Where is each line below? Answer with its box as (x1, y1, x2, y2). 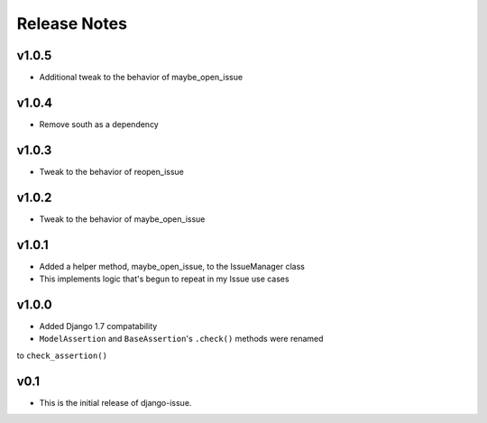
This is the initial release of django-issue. (39, 397, 192, 408)
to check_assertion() (16, 350, 108, 361)
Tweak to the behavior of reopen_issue (39, 166, 184, 177)
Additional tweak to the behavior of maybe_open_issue (39, 72, 243, 83)
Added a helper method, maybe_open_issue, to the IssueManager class (39, 261, 306, 271)
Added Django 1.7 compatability (39, 320, 158, 331)
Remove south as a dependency (39, 118, 160, 130)
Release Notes (16, 14, 128, 33)
